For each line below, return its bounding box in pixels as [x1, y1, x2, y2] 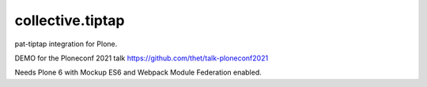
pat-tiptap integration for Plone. [14, 39, 118, 49]
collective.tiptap [14, 12, 125, 29]
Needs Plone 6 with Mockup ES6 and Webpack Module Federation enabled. [14, 67, 263, 78]
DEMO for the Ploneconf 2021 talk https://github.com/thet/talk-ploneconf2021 [14, 53, 269, 63]
